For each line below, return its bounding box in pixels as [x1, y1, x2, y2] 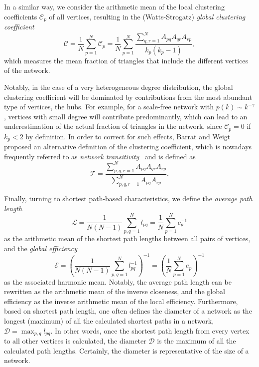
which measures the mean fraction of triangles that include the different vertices [4, 55, 249, 65]
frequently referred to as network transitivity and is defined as [4, 151, 196, 161]
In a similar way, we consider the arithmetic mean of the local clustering [4, 1, 225, 11]
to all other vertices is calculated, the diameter [4, 336, 146, 346]
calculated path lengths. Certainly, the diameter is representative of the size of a [4, 345, 249, 356]
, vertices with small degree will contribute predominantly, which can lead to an [4, 111, 248, 121]
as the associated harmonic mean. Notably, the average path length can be [4, 276, 232, 287]
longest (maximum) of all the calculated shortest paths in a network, [4, 316, 214, 326]
